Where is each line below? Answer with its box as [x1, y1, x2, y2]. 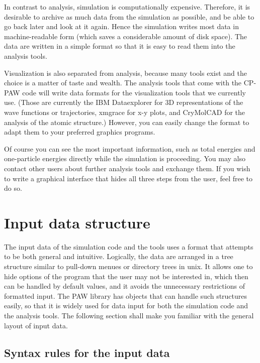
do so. [4, 183, 22, 193]
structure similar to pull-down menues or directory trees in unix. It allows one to [4, 261, 253, 271]
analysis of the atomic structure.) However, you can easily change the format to [4, 116, 249, 127]
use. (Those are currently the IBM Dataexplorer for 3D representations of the [4, 97, 243, 107]
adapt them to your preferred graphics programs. [4, 127, 155, 137]
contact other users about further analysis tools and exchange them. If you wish [4, 163, 250, 173]
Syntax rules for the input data [4, 344, 170, 360]
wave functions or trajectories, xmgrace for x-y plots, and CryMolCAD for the [4, 106, 245, 117]
